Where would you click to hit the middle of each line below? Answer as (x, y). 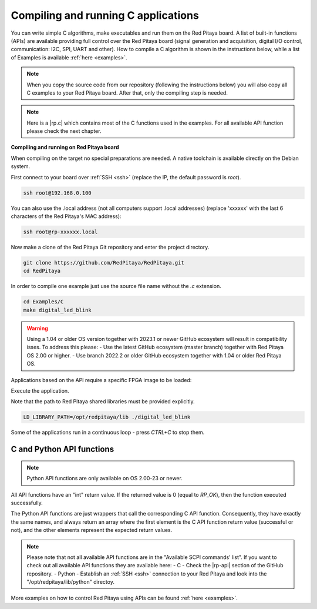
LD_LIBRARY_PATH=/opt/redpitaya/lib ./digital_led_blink (107, 417)
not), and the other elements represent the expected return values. (92, 530)
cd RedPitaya (42, 271)
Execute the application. (40, 391)
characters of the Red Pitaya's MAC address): (66, 216)
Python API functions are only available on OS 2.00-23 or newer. (105, 478)
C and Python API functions (63, 449)
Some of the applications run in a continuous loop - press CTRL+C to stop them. (108, 433)
